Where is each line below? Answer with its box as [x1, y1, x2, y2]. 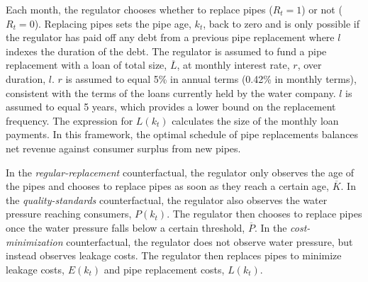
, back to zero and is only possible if [203, 16, 359, 30]
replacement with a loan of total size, [6, 57, 167, 72]
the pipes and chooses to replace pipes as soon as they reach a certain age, [6, 179, 329, 193]
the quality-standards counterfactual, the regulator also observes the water [6, 192, 328, 207]
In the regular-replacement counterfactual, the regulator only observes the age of [6, 164, 355, 179]
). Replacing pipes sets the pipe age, [34, 16, 191, 30]
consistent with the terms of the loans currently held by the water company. [6, 85, 336, 100]
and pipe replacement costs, [104, 261, 225, 276]
